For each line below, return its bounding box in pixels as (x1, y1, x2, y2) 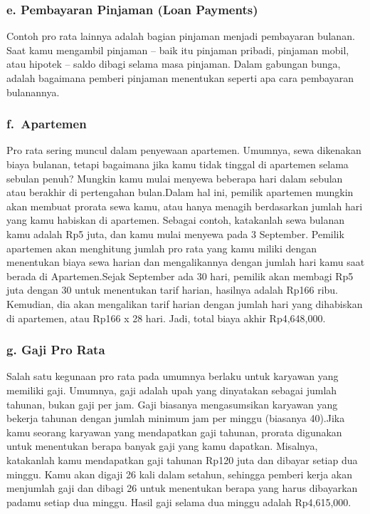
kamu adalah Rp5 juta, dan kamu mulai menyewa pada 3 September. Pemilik (6, 226, 344, 241)
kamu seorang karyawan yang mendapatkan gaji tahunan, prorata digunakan (6, 424, 342, 439)
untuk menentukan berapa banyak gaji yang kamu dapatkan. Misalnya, (6, 438, 318, 453)
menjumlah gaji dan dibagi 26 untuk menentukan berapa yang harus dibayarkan (6, 480, 358, 495)
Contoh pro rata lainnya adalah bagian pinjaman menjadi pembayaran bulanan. (6, 29, 355, 43)
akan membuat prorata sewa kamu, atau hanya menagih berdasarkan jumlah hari (6, 198, 363, 213)
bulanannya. (6, 84, 60, 99)
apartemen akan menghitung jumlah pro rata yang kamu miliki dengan (6, 240, 317, 255)
